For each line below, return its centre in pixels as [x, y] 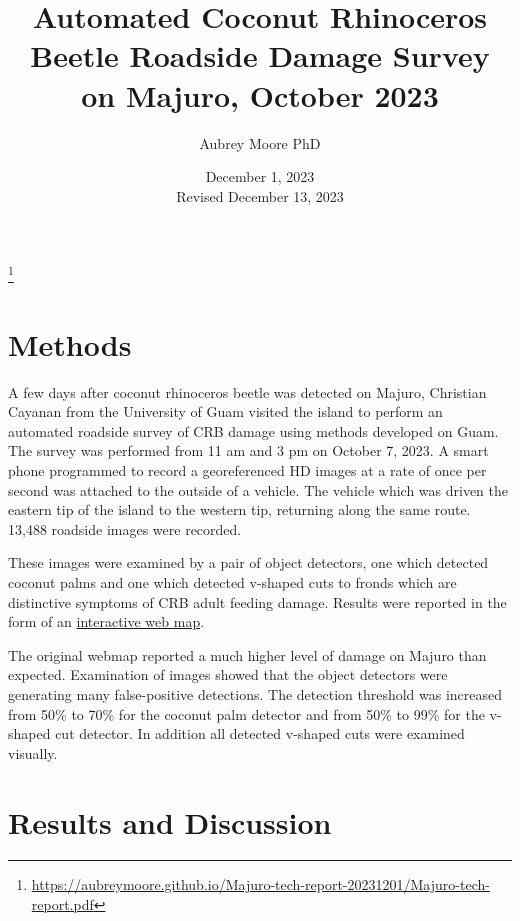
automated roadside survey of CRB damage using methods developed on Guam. [253, 430]
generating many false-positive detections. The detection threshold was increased [255, 693]
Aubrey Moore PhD [260, 142]
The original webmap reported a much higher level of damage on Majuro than [247, 654]
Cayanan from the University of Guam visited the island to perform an [225, 411]
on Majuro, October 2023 [260, 94]
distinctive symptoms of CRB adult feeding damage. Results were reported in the [257, 601]
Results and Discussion [170, 821]
